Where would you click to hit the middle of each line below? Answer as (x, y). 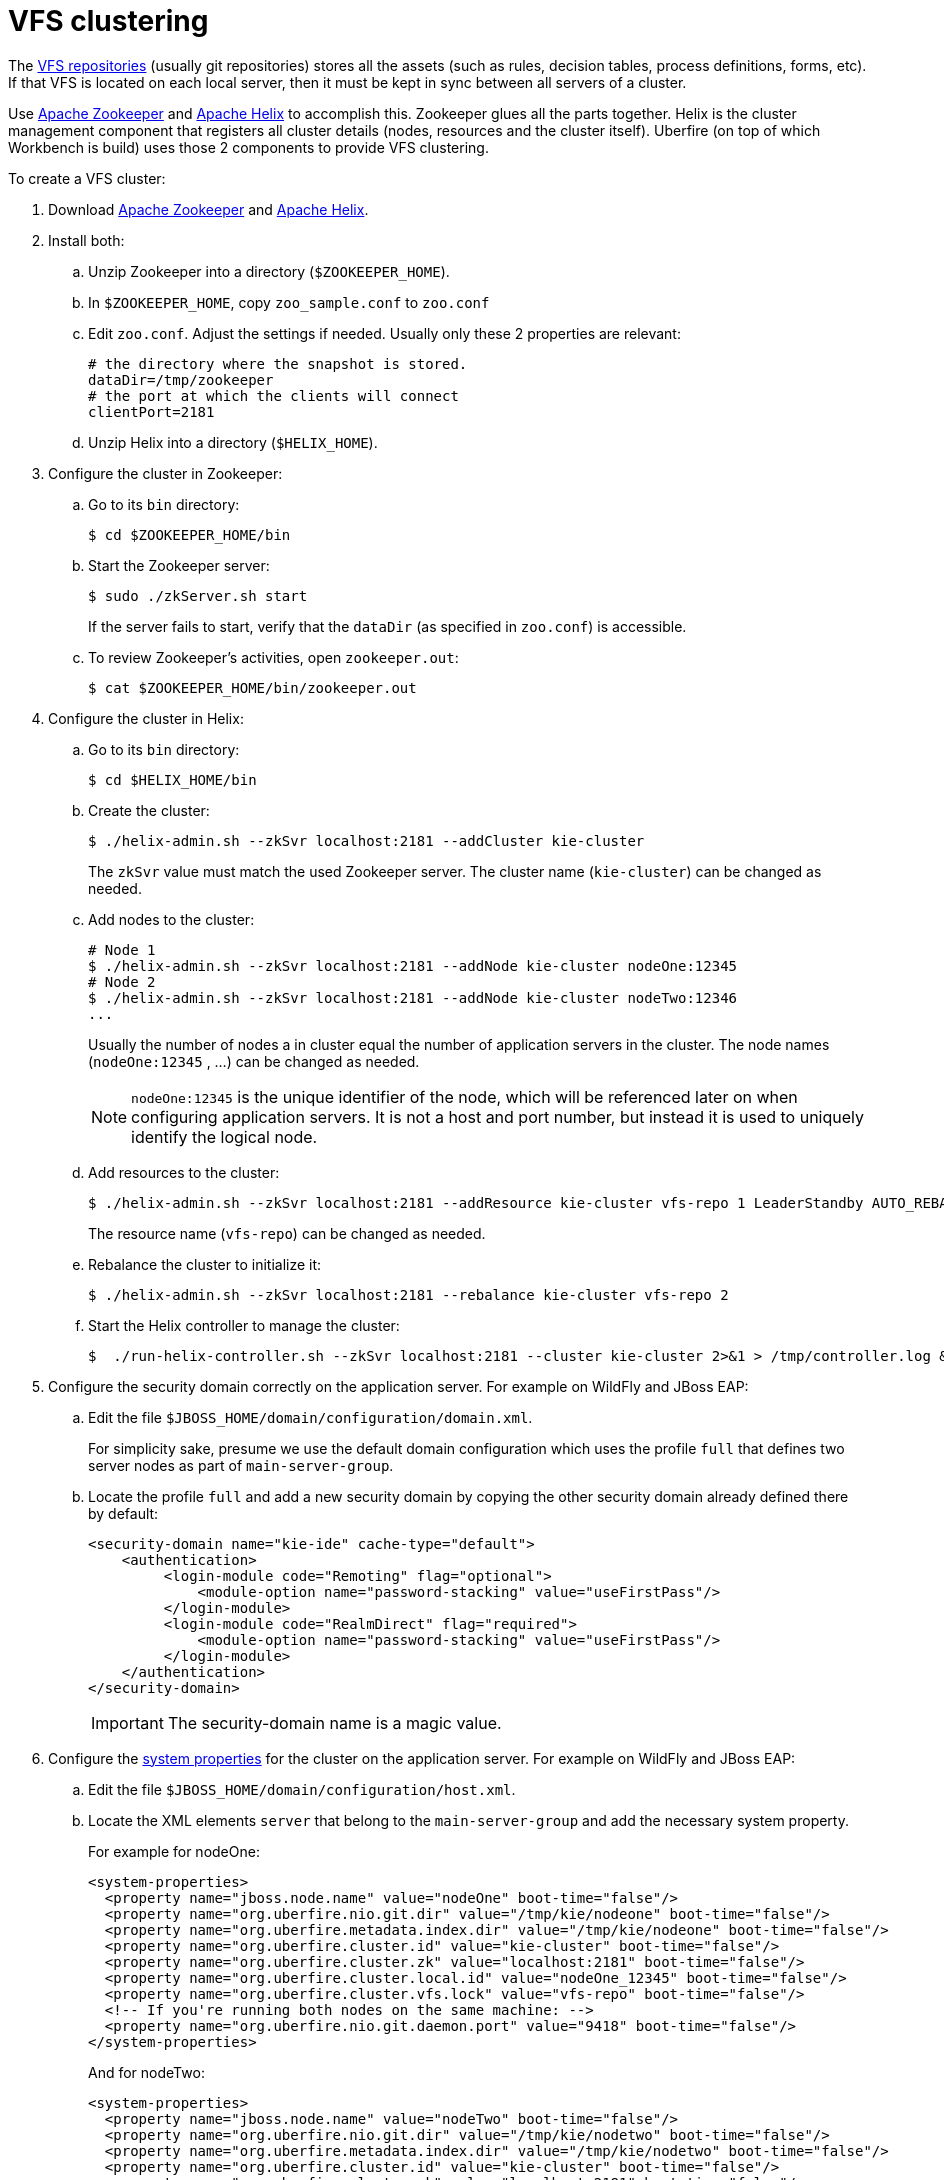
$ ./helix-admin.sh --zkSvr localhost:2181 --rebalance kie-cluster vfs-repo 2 (408, 1294)
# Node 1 (122, 949)
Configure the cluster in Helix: (146, 718)
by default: (123, 1513)
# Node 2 (122, 981)
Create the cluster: (149, 810)
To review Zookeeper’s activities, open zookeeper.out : (273, 657)
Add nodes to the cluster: (171, 919)
